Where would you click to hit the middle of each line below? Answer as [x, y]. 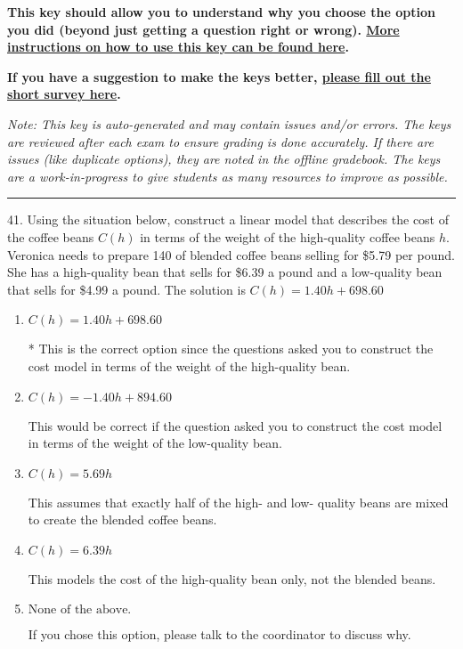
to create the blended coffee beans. [122, 519]
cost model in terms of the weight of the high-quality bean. [189, 365]
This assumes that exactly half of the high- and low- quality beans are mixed [238, 502]
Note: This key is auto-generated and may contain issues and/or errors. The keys [229, 123]
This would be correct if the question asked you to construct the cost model [235, 425]
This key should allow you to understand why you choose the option [222, 12]
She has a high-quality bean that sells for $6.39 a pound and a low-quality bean [225, 272]
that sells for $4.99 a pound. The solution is [126, 289]
